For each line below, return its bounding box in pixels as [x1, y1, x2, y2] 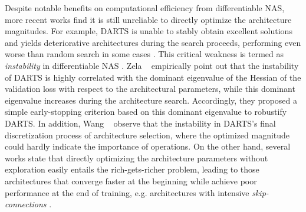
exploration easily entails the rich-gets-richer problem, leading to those [5, 163, 259, 175]
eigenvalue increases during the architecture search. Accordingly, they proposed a [5, 94, 298, 106]
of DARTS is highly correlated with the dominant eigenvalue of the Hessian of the [5, 71, 301, 83]
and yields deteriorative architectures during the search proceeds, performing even [5, 36, 301, 48]
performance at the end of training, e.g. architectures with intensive [5, 186, 249, 198]
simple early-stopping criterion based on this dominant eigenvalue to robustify [5, 105, 287, 118]
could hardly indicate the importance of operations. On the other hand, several [5, 140, 291, 153]
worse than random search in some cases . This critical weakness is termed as [5, 48, 284, 60]
